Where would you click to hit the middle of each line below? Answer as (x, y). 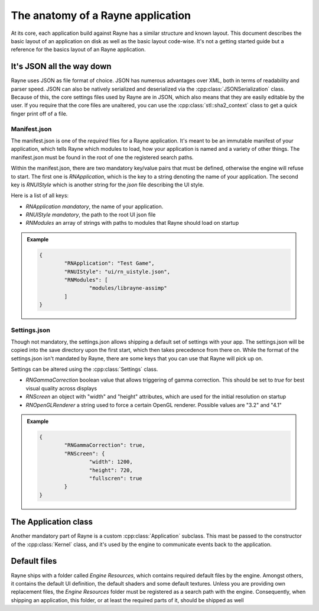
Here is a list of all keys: (40, 196)
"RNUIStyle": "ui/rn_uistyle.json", (117, 271)
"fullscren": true (115, 478)
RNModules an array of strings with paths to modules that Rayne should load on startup (132, 223)
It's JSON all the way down (61, 67)
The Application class (52, 522)
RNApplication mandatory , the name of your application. (95, 206)
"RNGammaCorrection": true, (105, 445)
